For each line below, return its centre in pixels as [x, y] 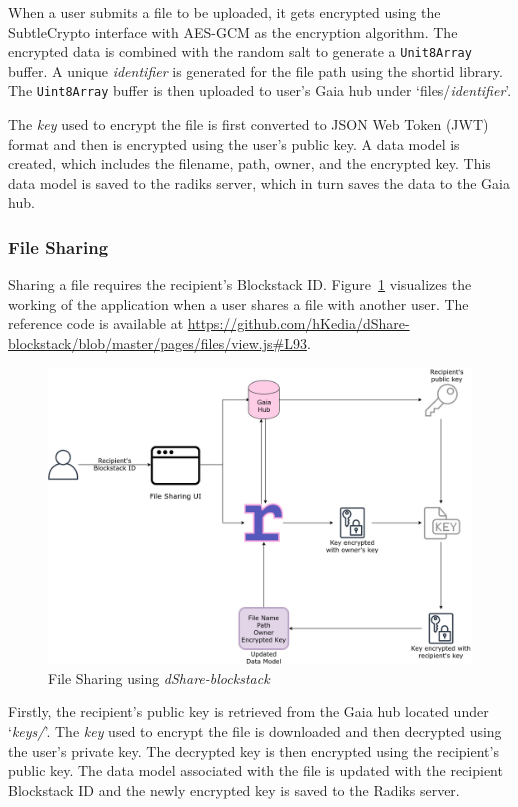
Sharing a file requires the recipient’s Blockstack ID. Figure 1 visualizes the [240, 284]
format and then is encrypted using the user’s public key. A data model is [234, 143]
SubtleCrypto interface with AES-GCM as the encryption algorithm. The [233, 31]
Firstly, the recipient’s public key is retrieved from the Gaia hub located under [248, 711]
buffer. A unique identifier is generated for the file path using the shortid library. [255, 70]
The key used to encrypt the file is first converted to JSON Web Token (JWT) [248, 124]
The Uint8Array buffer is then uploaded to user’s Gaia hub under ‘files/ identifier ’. [260, 90]
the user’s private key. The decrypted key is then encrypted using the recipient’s [253, 750]
